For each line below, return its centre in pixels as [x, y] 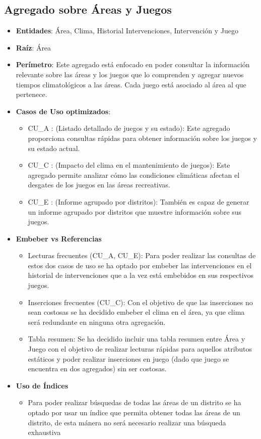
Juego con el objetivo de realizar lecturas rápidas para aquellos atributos [140, 349]
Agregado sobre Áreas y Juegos [88, 9]
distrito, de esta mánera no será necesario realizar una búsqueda [127, 422]
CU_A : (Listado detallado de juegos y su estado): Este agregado [129, 128]
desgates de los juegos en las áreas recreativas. [99, 185]
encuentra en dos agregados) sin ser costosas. [97, 369]
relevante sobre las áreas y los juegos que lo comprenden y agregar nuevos [130, 74]
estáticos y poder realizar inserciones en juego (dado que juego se [128, 358]
